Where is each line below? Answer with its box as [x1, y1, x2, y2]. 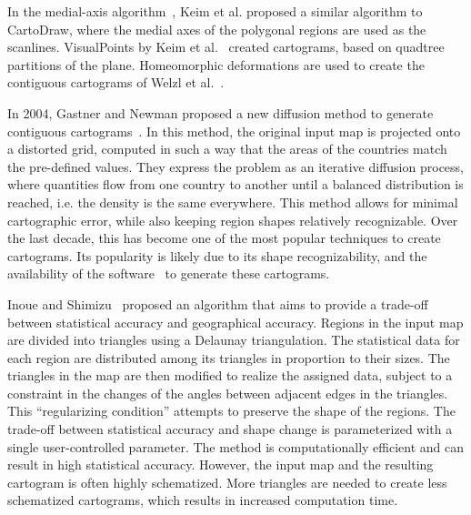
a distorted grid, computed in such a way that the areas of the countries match [7, 139, 447, 158]
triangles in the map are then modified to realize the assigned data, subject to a [7, 366, 453, 385]
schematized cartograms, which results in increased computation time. [7, 490, 398, 510]
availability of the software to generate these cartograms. [7, 264, 330, 283]
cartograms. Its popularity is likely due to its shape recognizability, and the [7, 246, 427, 265]
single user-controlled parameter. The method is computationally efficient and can [7, 437, 465, 456]
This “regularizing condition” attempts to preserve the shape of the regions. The [7, 401, 456, 420]
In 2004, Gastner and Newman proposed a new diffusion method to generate [7, 103, 434, 122]
